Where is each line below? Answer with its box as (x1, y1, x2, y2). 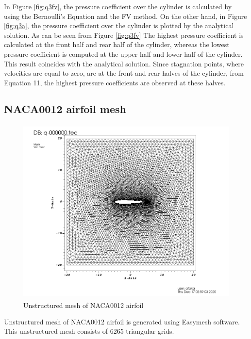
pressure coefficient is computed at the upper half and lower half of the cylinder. (4, 48, 243, 59)
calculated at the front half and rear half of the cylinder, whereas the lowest (4, 39, 230, 49)
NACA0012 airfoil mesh (4, 101, 126, 116)
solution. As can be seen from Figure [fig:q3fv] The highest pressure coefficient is (4, 30, 244, 40)
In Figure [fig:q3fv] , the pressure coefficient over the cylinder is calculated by (4, 1, 232, 11)
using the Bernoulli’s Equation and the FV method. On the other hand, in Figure (4, 11, 247, 21)
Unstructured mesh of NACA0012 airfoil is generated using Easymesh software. (4, 316, 240, 326)
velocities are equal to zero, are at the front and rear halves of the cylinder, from (4, 68, 244, 78)
